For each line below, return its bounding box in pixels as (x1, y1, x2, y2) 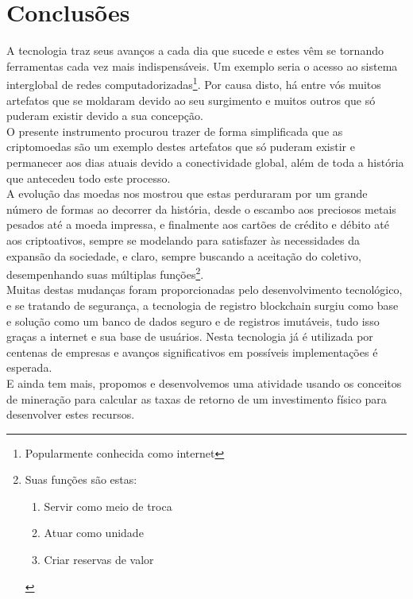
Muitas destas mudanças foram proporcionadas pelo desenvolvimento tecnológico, (6, 281, 403, 298)
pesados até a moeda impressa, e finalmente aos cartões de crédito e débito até (6, 216, 389, 233)
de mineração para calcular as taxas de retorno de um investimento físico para (6, 390, 387, 407)
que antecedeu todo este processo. (6, 169, 171, 186)
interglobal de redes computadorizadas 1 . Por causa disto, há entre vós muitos (6, 74, 381, 92)
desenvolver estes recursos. (6, 406, 135, 423)
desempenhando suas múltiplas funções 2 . (6, 264, 204, 282)
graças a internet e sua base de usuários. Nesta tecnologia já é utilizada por (6, 328, 373, 345)
